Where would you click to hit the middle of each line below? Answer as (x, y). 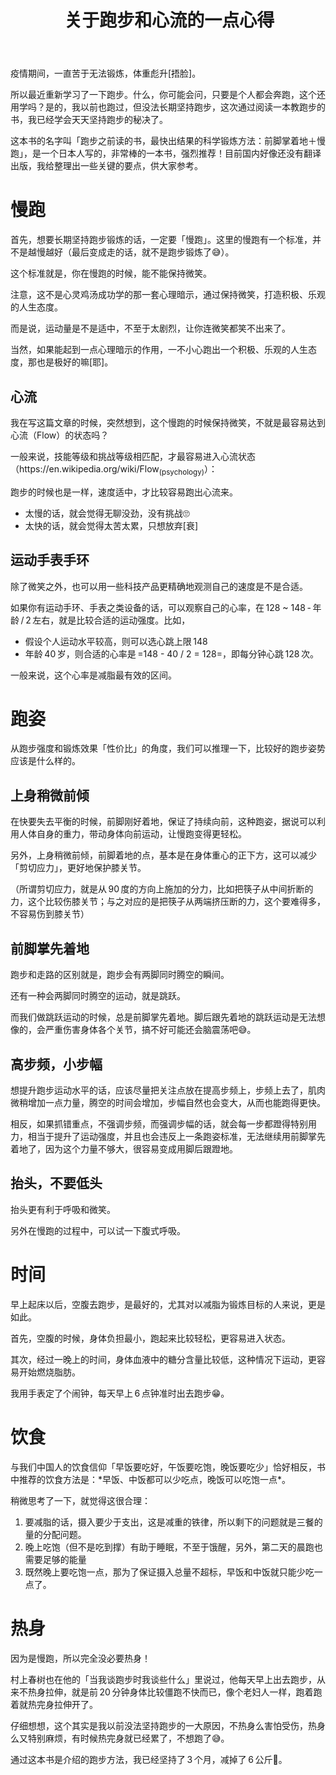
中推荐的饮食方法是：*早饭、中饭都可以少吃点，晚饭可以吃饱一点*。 (151, 1479)
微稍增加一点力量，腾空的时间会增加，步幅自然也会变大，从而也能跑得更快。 (168, 1102)
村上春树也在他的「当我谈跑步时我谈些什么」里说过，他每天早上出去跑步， (163, 1679)
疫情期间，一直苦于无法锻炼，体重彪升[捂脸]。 (106, 73)
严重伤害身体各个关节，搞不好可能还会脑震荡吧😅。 (150, 1030)
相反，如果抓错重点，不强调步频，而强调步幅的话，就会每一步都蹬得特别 (159, 1123)
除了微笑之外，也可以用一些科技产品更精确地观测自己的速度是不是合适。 (159, 586)
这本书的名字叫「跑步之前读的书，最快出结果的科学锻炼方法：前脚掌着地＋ (163, 141)
